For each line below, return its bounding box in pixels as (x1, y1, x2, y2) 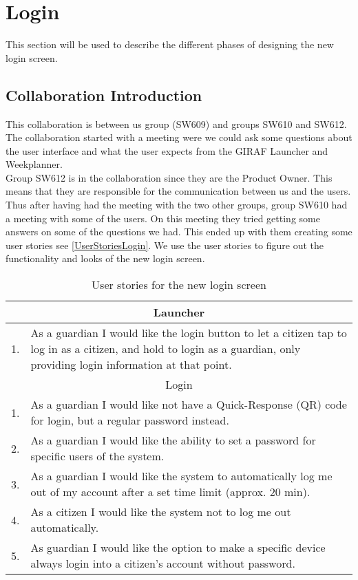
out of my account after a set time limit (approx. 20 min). (30, 484, 310, 500)
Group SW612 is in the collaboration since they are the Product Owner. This (6, 170, 333, 184)
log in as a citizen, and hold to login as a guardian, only (30, 341, 301, 357)
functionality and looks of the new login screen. (6, 251, 205, 266)
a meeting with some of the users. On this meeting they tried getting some (6, 211, 320, 225)
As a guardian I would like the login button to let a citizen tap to (30, 325, 347, 341)
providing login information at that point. (30, 356, 232, 373)
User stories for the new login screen (92, 277, 266, 293)
